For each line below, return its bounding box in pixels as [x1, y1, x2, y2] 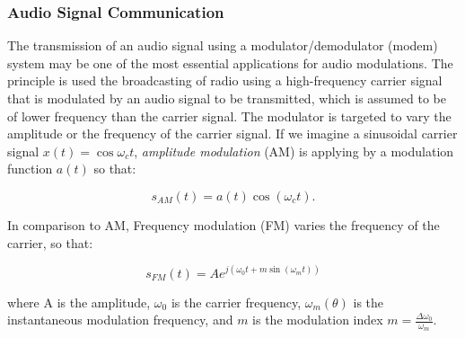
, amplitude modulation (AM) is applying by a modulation [134, 141, 454, 160]
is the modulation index [252, 310, 383, 329]
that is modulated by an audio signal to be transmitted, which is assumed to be [7, 89, 446, 107]
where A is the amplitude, [7, 292, 151, 311]
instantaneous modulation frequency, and [7, 310, 233, 329]
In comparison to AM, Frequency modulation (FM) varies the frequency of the [7, 215, 440, 234]
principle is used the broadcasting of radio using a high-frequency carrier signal [7, 71, 443, 90]
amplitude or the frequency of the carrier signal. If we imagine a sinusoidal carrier [7, 124, 458, 143]
